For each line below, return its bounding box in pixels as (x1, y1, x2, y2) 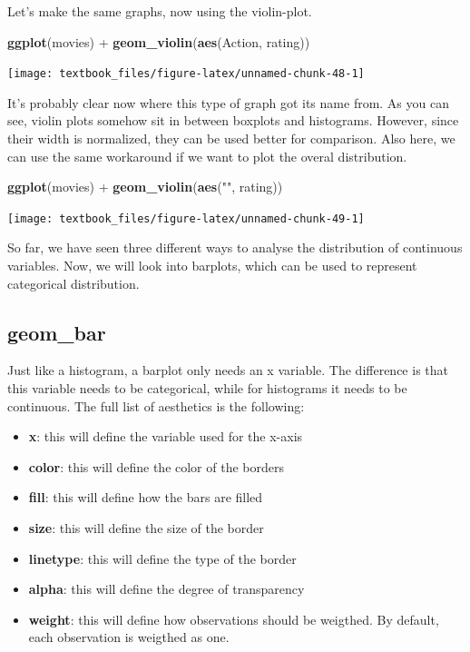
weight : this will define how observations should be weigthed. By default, (28, 609, 439, 628)
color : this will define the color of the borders (28, 457, 284, 476)
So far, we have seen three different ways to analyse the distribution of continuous (7, 238, 463, 257)
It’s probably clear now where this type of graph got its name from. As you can (7, 93, 449, 112)
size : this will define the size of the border (28, 519, 264, 538)
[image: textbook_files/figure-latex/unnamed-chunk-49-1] (7, 212, 365, 225)
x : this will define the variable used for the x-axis (28, 427, 303, 446)
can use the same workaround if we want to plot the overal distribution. (7, 146, 407, 165)
